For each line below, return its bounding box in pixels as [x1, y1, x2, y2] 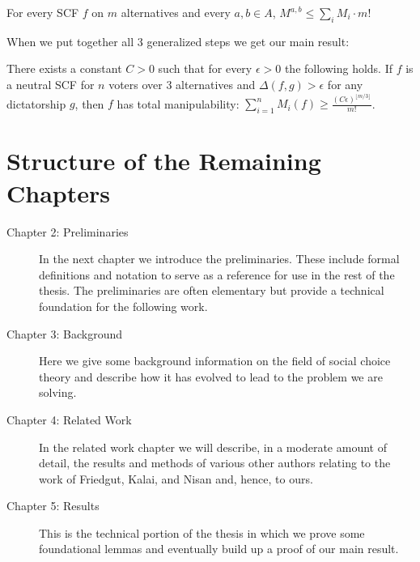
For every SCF [6, 4, 79, 20]
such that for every [158, 60, 252, 77]
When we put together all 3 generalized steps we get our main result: [6, 32, 350, 49]
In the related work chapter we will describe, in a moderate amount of [39, 438, 387, 455]
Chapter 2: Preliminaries [6, 223, 129, 240]
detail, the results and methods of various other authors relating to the [39, 454, 391, 471]
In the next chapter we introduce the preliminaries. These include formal [39, 250, 400, 267]
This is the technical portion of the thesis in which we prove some [39, 524, 365, 541]
